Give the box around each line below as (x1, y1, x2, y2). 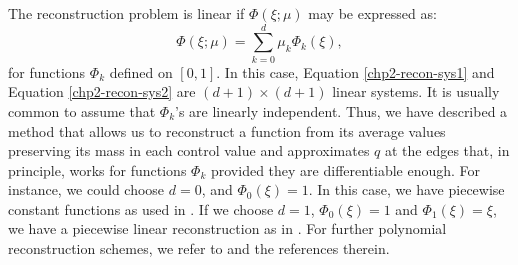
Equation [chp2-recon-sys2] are (8, 81, 196, 102)
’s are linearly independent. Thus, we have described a (175, 100, 508, 121)
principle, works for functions (8, 159, 187, 180)
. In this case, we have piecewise (308, 179, 505, 200)
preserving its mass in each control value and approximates (8, 140, 370, 161)
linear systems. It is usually (332, 81, 500, 102)
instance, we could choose (8, 179, 165, 200)
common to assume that (8, 100, 156, 121)
